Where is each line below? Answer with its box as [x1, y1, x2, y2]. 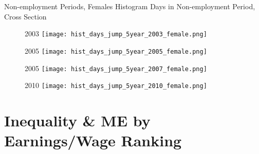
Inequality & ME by [4, 110, 151, 130]
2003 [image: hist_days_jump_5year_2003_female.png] [25, 28, 207, 39]
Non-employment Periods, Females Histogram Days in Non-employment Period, [4, 1, 255, 11]
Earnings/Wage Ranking [4, 130, 182, 151]
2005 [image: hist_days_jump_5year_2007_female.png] [25, 62, 207, 73]
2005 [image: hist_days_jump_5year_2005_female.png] [25, 45, 207, 56]
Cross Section [4, 11, 47, 21]
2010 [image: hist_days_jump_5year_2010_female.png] [25, 80, 207, 91]
